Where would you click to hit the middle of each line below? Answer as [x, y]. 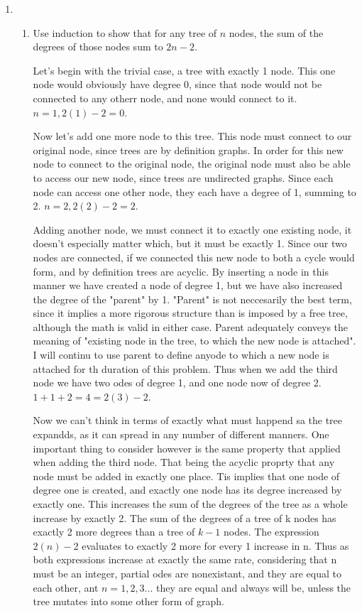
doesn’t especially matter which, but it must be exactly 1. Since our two [190, 243]
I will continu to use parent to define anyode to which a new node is [181, 355]
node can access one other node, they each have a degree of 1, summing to [194, 191]
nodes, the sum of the [276, 32]
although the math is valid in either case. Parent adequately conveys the [191, 326]
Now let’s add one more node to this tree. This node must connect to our [192, 136]
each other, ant [66, 587]
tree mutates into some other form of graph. [128, 601]
